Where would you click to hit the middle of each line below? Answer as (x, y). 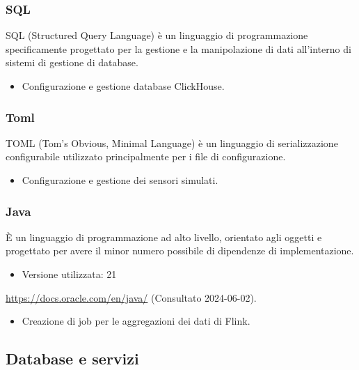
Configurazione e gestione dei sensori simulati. (120, 180)
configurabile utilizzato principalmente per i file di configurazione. (146, 156)
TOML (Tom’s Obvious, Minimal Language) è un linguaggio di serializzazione (172, 142)
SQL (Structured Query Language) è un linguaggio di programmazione (157, 35)
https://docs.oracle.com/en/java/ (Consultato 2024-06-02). (131, 297)
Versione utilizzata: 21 (69, 274)
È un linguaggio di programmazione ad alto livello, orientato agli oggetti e (164, 237)
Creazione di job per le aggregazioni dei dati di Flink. (136, 321)
